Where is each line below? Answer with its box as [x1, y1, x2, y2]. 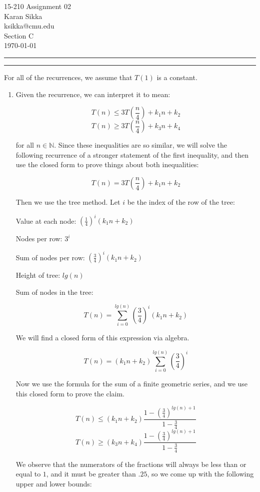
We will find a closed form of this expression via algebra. [15, 332, 189, 343]
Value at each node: [15, 215, 76, 226]
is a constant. [156, 72, 197, 82]
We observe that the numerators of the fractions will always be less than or [15, 458, 246, 469]
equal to [15, 468, 41, 479]
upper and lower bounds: [15, 478, 92, 488]
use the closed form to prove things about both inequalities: [15, 159, 199, 170]
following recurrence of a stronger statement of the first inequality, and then [15, 149, 249, 160]
